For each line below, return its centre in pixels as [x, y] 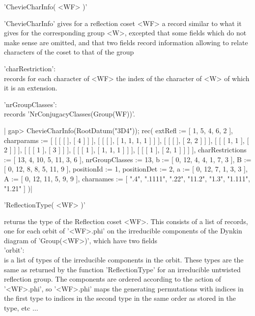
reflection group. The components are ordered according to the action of [113, 279]
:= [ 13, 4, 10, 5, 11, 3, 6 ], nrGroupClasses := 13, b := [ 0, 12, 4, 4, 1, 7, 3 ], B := [128, 159]
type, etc [17, 308]
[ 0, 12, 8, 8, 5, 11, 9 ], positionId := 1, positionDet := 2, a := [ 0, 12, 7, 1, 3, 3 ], [126, 169]
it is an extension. [31, 88]
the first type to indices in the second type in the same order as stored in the [120, 298]
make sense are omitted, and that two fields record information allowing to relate [126, 42]
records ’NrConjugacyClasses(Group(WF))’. [70, 114]
